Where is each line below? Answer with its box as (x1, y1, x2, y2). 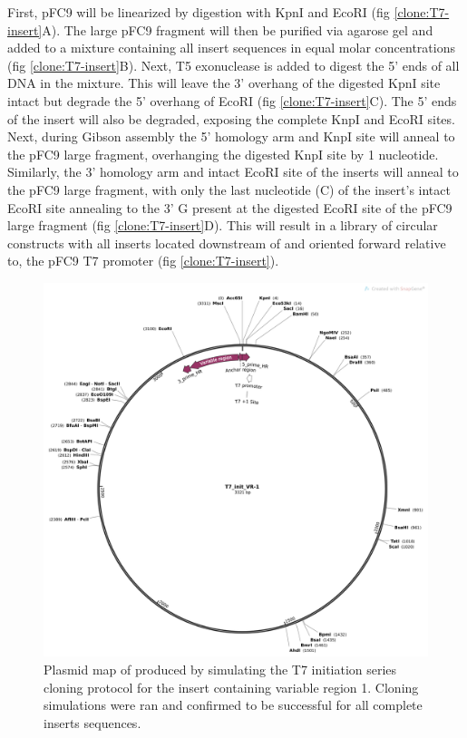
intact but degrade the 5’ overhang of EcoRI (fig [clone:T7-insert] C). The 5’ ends (7, 91, 457, 110)
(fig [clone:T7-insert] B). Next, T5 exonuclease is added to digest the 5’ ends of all (7, 55, 460, 74)
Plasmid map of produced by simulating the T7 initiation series (44, 659, 397, 678)
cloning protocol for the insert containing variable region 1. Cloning (44, 677, 419, 696)
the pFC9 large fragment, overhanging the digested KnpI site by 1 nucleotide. (7, 144, 439, 163)
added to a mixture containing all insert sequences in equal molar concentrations (7, 38, 455, 57)
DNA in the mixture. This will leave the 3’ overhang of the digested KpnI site (7, 73, 441, 92)
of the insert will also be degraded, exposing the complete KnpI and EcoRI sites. (7, 109, 455, 128)
